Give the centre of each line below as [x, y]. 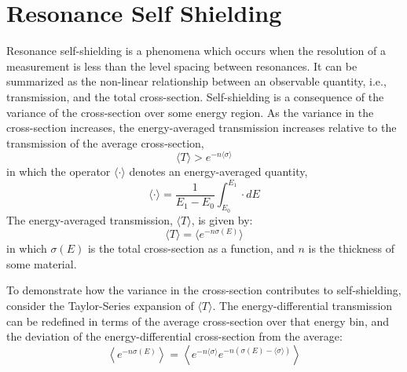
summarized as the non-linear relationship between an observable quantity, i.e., [196, 81]
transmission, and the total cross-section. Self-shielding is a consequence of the [195, 96]
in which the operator [59, 171]
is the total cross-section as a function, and [191, 248]
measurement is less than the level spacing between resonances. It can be [182, 66]
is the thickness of [352, 248]
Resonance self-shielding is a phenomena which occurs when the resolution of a [196, 51]
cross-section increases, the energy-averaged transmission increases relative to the [202, 128]
